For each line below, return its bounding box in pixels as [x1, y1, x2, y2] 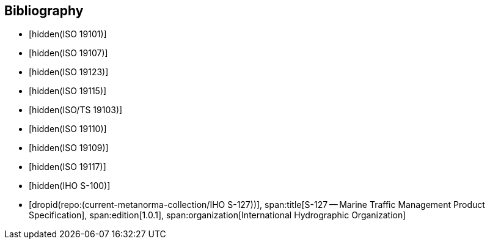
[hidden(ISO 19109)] [29, 142, 109, 153]
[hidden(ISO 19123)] [29, 67, 109, 78]
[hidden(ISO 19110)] [29, 124, 107, 135]
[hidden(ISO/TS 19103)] [29, 105, 123, 116]
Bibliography [4, 3, 84, 18]
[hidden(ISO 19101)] [29, 29, 107, 40]
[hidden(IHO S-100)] [29, 180, 111, 191]
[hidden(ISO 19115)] [29, 86, 107, 97]
